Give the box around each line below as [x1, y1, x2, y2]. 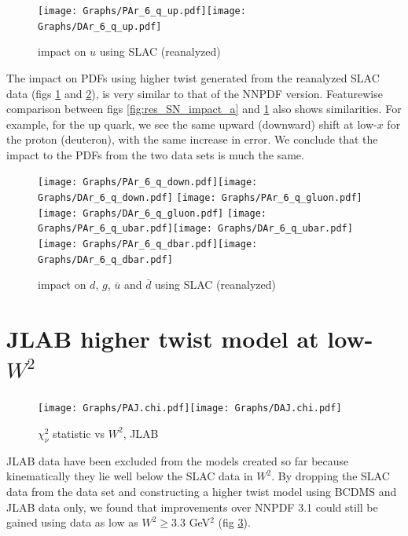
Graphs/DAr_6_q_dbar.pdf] [38, 253, 173, 265]
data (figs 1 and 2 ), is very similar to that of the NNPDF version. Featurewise [6, 85, 383, 101]
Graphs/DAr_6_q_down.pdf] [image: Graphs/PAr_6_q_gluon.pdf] [38, 192, 362, 204]
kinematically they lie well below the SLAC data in [6, 468, 253, 484]
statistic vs [53, 425, 105, 441]
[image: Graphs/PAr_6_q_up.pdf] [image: [38, 5, 246, 16]
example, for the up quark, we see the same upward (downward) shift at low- [6, 115, 377, 132]
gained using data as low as [6, 514, 138, 531]
